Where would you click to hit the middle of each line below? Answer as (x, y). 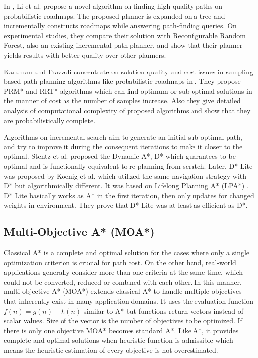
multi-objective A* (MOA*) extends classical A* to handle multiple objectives (123, 291)
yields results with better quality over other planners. (85, 54)
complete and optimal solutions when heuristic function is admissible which (119, 340)
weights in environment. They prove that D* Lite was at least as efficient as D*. (126, 205)
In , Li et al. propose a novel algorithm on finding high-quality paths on (113, 6)
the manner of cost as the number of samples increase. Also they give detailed (122, 101)
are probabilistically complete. (50, 120)
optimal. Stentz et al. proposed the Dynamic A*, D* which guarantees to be (120, 156)
